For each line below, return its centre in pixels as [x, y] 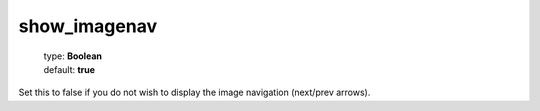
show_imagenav [88, 26]
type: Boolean [72, 56]
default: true [69, 69]
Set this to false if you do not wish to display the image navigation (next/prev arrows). [194, 92]
